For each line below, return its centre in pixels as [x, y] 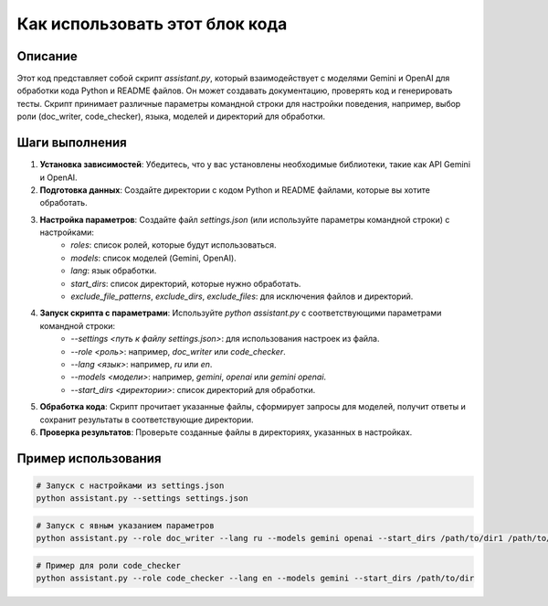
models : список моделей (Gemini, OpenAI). [153, 258]
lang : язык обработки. [114, 271]
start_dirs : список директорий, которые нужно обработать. [186, 283]
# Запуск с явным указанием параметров [125, 525]
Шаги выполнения [72, 143]
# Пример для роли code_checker [109, 565]
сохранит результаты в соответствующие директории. [147, 420]
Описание [47, 56]
